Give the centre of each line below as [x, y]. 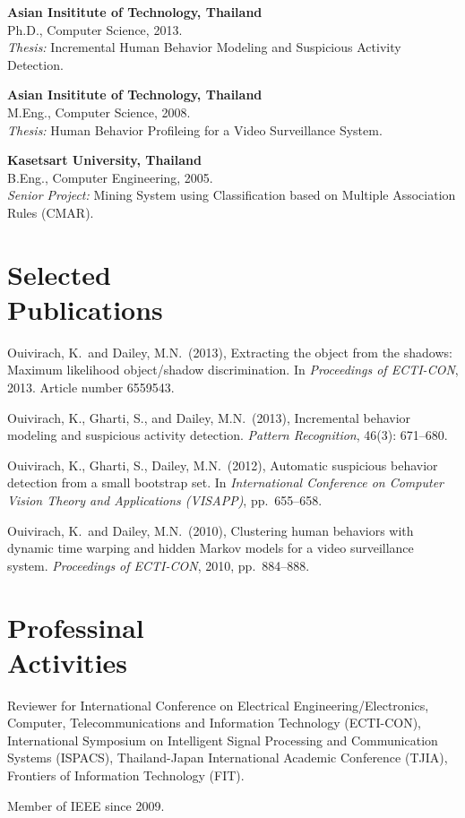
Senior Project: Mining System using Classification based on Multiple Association [232, 195]
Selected [59, 274]
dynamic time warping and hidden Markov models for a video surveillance [211, 548]
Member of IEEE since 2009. [86, 805]
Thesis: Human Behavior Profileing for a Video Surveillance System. [195, 129]
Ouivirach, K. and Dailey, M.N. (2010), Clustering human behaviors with [211, 530]
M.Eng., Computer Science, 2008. [99, 112]
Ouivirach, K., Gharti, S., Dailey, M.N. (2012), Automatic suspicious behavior [223, 465]
